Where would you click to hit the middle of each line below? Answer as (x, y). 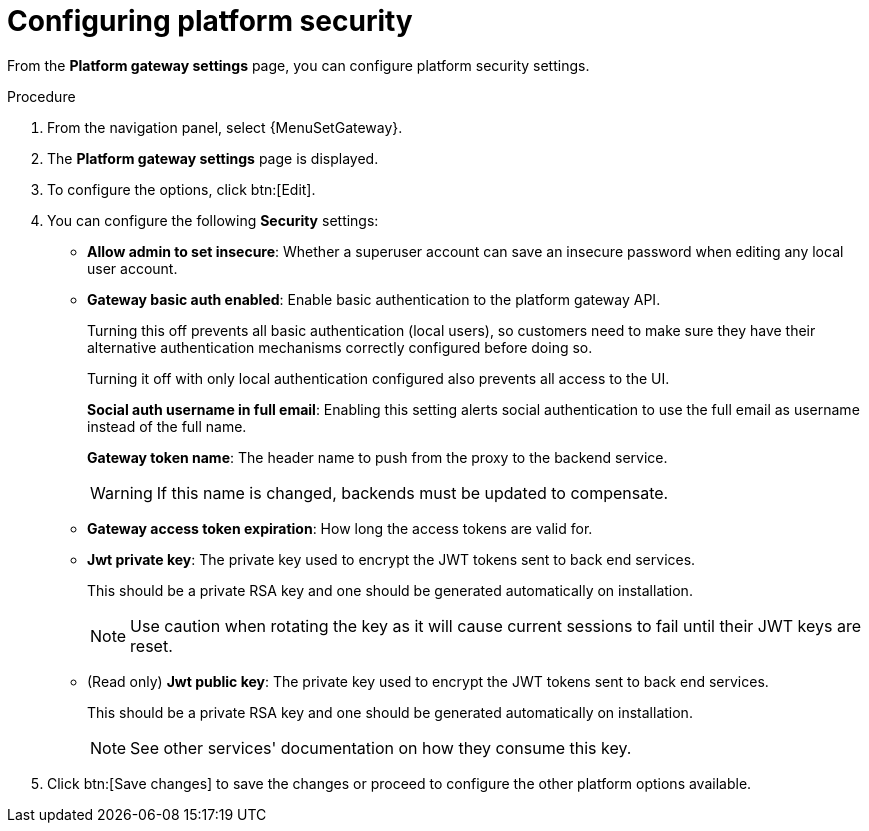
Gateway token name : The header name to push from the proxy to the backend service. (377, 457)
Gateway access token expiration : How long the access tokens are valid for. (340, 528)
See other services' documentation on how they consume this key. (381, 747)
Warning (121, 492)
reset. (151, 645)
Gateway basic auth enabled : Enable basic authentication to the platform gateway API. (374, 299)
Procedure (41, 96)
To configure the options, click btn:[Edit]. (181, 189)
